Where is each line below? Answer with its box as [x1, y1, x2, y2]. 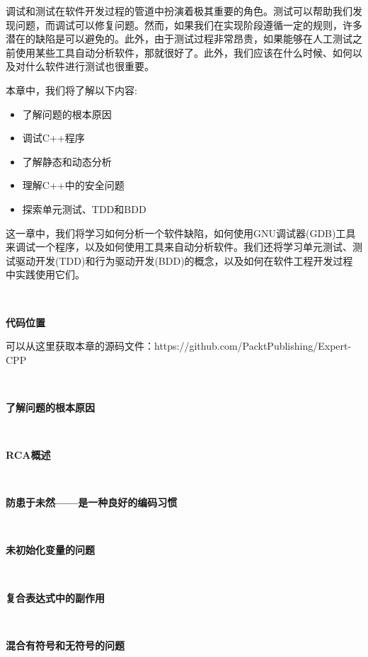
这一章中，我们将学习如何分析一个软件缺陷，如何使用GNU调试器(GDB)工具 [6, 225, 356, 240]
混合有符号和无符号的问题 [6, 637, 125, 652]
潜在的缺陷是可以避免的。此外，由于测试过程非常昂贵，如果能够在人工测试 [6, 31, 352, 46]
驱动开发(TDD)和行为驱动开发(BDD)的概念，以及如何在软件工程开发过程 [15, 253, 353, 268]
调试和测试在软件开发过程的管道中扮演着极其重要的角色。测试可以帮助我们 [6, 4, 352, 18]
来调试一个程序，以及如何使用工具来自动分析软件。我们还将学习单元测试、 [6, 239, 352, 254]
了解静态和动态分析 [22, 154, 112, 168]
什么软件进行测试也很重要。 [25, 59, 154, 74]
